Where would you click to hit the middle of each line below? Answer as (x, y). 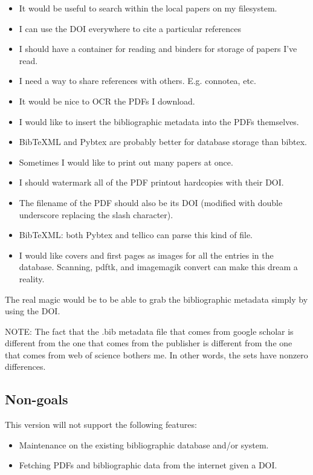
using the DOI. (33, 311)
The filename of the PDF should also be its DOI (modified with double (151, 202)
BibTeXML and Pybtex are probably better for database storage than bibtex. (163, 142)
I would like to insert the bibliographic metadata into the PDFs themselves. (159, 121)
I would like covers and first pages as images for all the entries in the (146, 255)
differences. (25, 367)
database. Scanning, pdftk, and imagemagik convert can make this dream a (158, 267)
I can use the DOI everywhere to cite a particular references (130, 28)
